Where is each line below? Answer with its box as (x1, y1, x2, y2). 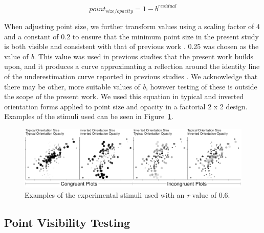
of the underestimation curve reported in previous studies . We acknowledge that (4, 71, 258, 81)
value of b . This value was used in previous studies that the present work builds (4, 51, 254, 61)
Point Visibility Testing (4, 214, 130, 230)
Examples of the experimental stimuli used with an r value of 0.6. (25, 190, 230, 200)
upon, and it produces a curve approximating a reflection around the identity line (4, 61, 260, 72)
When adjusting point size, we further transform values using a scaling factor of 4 (4, 20, 260, 31)
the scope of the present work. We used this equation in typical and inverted (4, 91, 244, 102)
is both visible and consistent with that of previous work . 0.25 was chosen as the (4, 41, 259, 52)
